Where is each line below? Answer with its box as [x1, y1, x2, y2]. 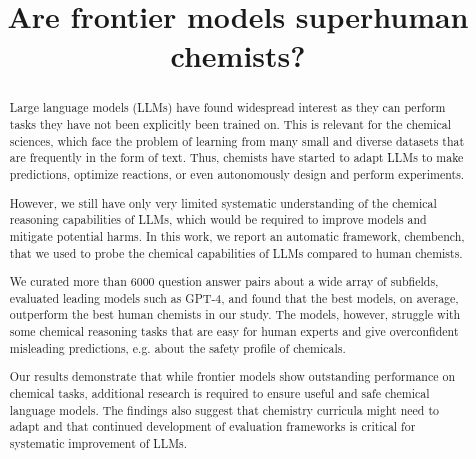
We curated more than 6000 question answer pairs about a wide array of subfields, [9, 273, 439, 290]
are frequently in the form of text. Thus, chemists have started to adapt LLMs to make [9, 149, 464, 166]
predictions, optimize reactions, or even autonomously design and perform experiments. [9, 165, 465, 182]
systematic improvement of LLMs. [9, 434, 188, 451]
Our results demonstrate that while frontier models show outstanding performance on [9, 368, 456, 385]
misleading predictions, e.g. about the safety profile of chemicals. [9, 339, 346, 356]
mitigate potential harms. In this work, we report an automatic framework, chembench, [9, 227, 465, 244]
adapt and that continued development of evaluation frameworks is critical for [9, 418, 416, 435]
